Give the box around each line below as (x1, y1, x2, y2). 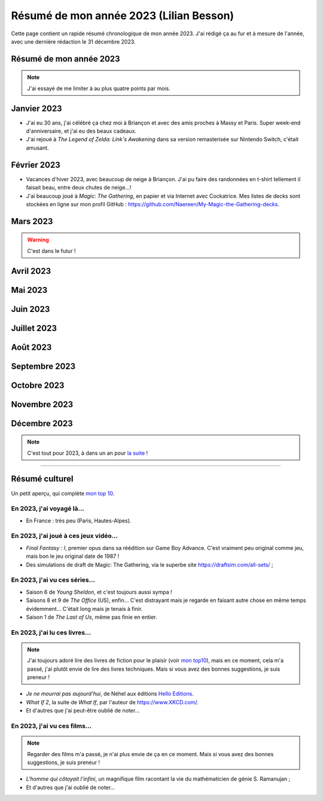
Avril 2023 (11, 266, 51, 276)
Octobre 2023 (11, 380, 65, 390)
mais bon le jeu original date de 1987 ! (26, 553, 120, 560)
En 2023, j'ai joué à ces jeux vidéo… (11, 532, 118, 540)
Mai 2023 (11, 285, 48, 295)
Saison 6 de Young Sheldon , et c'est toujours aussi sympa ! (26, 588, 172, 595)
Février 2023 (11, 160, 60, 170)
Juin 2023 (11, 304, 50, 314)
